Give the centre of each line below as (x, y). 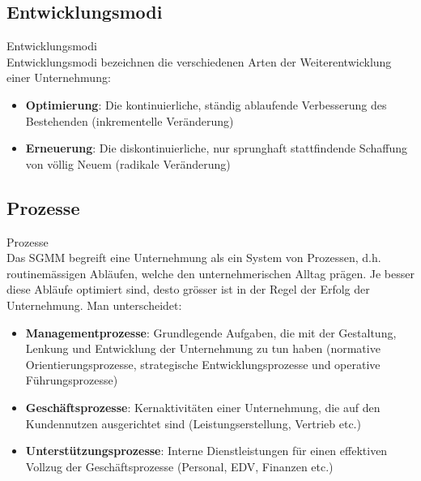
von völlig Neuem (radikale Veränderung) (128, 163)
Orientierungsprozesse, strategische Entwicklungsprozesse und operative (203, 364)
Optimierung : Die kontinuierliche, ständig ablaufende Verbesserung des (206, 104)
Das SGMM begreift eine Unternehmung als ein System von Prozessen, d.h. (194, 258)
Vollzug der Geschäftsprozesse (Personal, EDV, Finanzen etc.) (179, 466)
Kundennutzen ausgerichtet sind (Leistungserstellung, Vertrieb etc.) (193, 423)
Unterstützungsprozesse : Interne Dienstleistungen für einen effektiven (206, 451)
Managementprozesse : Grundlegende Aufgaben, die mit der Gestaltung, (211, 332)
